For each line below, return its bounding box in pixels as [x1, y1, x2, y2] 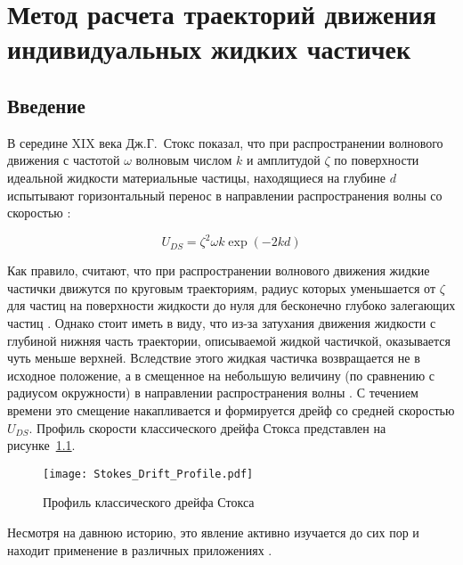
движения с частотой [7, 151, 120, 169]
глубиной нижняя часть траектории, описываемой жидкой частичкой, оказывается [7, 331, 451, 349]
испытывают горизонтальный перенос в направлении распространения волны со [7, 185, 443, 204]
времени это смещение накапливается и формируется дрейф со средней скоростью [7, 400, 455, 419]
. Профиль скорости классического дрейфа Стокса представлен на [28, 418, 386, 437]
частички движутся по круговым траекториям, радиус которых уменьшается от [7, 278, 436, 297]
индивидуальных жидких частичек [7, 30, 411, 67]
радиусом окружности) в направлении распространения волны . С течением [7, 383, 418, 402]
